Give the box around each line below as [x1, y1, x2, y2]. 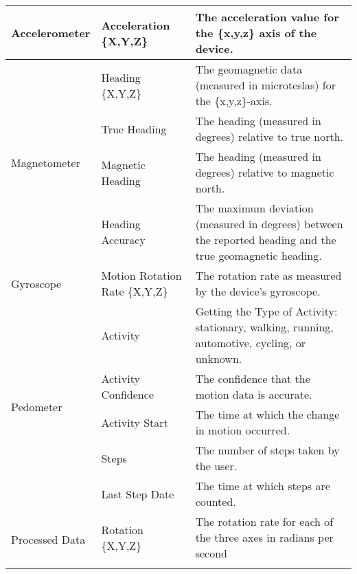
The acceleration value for [195, 9, 339, 25]
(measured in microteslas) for [195, 77, 336, 93]
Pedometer [11, 398, 62, 415]
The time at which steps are [195, 478, 330, 494]
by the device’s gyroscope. [195, 283, 321, 299]
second [195, 545, 227, 561]
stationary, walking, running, [195, 319, 334, 335]
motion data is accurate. [195, 386, 312, 402]
